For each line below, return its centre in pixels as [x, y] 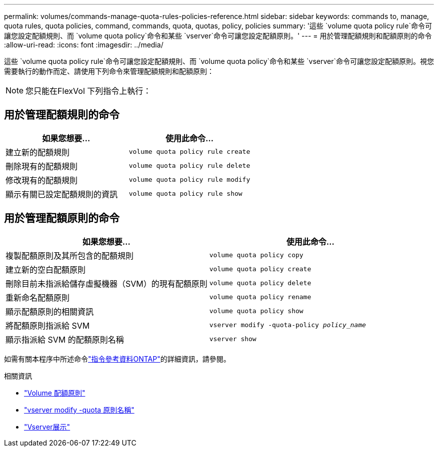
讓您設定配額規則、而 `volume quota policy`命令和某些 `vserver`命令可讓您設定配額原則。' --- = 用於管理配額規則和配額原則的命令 [218, 36]
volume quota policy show [256, 311]
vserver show [233, 339]
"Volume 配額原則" [55, 393]
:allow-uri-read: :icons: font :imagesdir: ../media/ [84, 45]
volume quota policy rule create [189, 152]
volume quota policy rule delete [189, 166]
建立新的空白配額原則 [46, 269]
